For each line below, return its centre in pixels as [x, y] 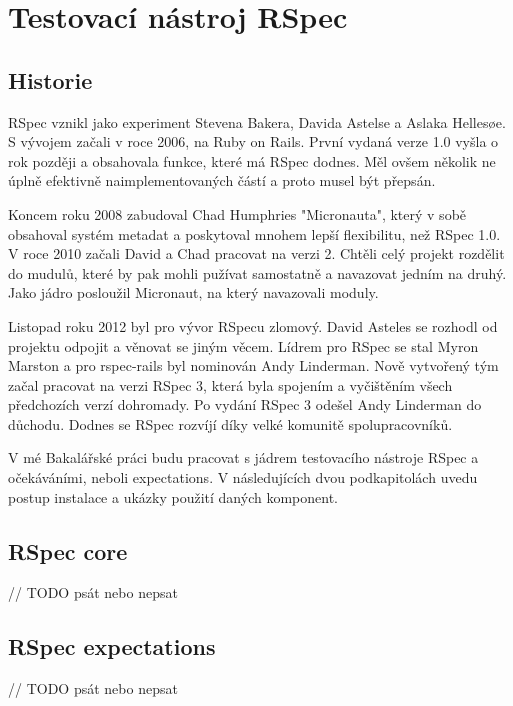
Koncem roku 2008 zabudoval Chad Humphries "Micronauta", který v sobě [237, 213]
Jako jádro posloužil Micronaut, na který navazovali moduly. [193, 292]
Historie [50, 79]
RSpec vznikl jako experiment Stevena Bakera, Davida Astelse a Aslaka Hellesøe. [257, 121]
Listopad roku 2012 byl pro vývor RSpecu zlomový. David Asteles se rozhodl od [253, 325]
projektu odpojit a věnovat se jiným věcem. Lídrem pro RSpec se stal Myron [243, 345]
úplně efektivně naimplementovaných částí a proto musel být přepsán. [222, 180]
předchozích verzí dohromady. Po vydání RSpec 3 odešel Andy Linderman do [245, 404]
